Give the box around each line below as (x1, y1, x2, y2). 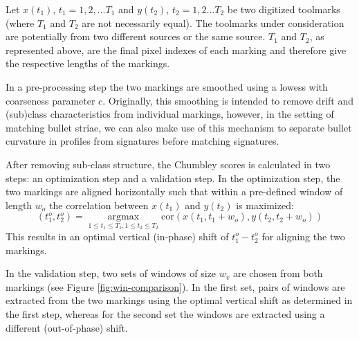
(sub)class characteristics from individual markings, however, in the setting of (6, 107, 334, 121)
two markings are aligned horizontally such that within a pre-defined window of (6, 184, 343, 199)
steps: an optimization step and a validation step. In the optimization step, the (6, 170, 340, 185)
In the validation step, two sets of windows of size (6, 266, 217, 280)
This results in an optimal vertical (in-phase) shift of (6, 229, 229, 243)
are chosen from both (232, 266, 323, 280)
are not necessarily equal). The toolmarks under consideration (82, 15, 344, 30)
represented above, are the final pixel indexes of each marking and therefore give (6, 42, 347, 57)
